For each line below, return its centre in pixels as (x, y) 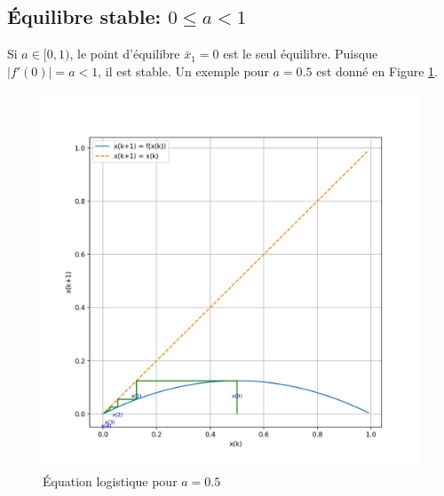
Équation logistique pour (110, 480)
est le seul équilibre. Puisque (301, 54)
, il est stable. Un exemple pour (183, 71)
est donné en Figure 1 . (377, 71)
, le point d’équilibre (125, 54)
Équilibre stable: (84, 16)
